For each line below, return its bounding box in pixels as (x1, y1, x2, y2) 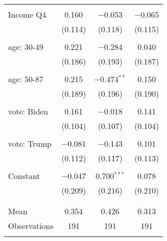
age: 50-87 (8, 73, 44, 85)
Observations (8, 220, 54, 231)
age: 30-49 (8, 41, 44, 52)
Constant (8, 170, 40, 182)
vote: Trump (8, 138, 52, 149)
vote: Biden (8, 105, 48, 117)
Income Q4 (8, 9, 46, 20)
